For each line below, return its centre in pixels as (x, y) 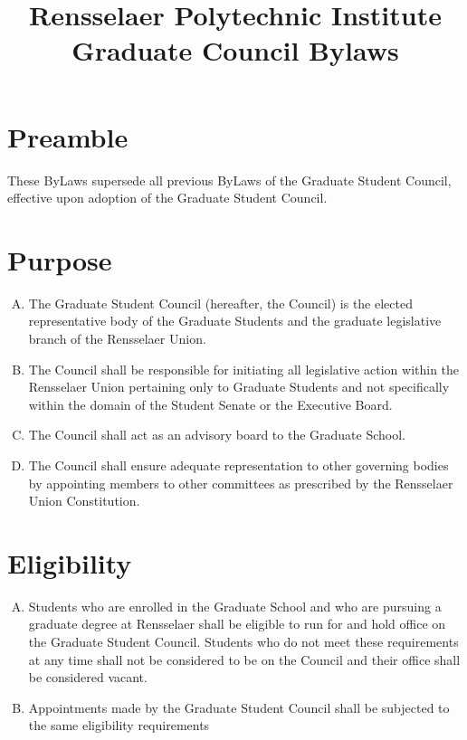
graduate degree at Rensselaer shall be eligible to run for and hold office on (237, 624)
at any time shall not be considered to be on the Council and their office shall (244, 659)
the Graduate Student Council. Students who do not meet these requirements (243, 642)
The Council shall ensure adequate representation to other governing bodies (238, 465)
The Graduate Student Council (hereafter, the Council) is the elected (220, 303)
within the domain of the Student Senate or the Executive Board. (210, 404)
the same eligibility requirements (119, 725)
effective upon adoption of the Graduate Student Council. (167, 198)
